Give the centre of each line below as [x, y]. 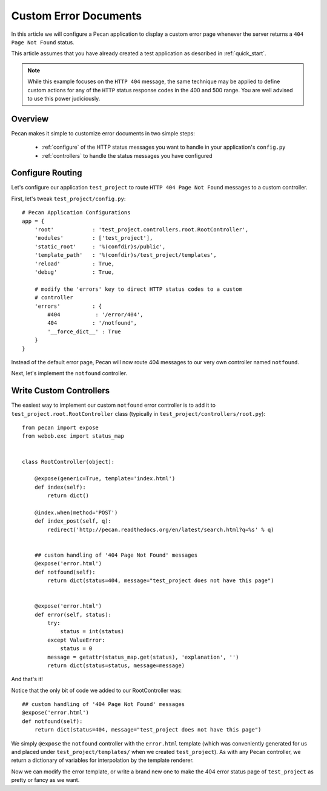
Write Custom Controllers [61, 391]
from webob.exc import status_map [73, 436]
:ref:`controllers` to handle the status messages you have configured [127, 155]
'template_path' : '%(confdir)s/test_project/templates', [126, 255]
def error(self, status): [73, 614]
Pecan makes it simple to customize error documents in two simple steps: [103, 133]
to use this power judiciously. [64, 98]
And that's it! [27, 679]
